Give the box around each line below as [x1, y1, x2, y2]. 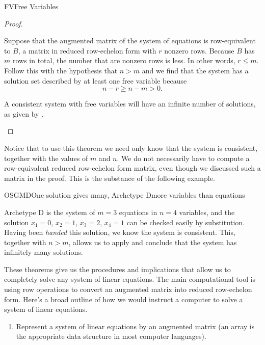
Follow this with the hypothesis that [4, 65, 118, 75]
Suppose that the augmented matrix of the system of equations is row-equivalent [4, 35, 256, 46]
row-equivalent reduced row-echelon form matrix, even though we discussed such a [4, 163, 261, 173]
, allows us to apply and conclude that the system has [68, 236, 237, 247]
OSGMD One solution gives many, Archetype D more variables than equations [4, 190, 245, 200]
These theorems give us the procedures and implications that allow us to [4, 263, 231, 274]
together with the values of [4, 152, 88, 163]
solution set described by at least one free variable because [4, 75, 187, 86]
